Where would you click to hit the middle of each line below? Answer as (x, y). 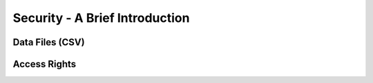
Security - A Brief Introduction (101, 18)
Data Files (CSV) (49, 42)
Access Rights (45, 64)
